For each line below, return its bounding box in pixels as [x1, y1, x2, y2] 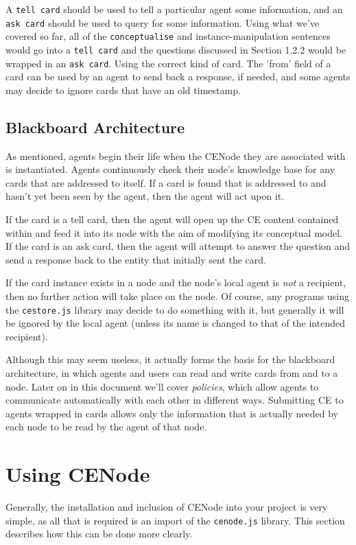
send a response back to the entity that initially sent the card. [5, 252, 266, 266]
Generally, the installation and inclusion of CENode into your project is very [5, 500, 328, 514]
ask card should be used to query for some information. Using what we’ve [5, 15, 320, 30]
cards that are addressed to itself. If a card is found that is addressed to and [5, 175, 327, 189]
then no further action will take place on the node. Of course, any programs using [5, 289, 349, 303]
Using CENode [5, 460, 150, 488]
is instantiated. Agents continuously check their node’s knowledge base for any [5, 162, 335, 176]
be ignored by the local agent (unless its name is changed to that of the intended [5, 316, 345, 330]
